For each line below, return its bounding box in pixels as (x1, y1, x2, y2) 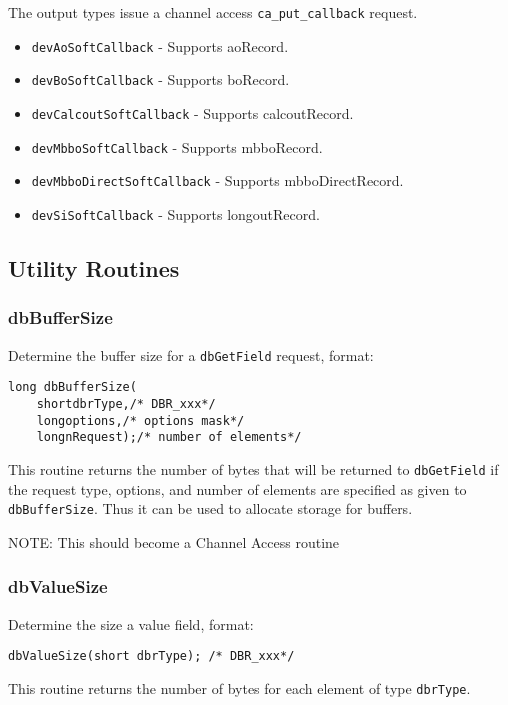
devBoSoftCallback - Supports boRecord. (31, 69, 290, 90)
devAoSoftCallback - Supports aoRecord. (31, 35, 289, 56)
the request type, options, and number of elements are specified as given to (8, 478, 467, 499)
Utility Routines (8, 252, 180, 283)
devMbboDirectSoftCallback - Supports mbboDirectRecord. (31, 170, 404, 191)
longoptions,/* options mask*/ (36, 413, 245, 428)
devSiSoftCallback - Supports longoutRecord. (31, 203, 320, 224)
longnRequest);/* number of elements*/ (36, 430, 302, 445)
